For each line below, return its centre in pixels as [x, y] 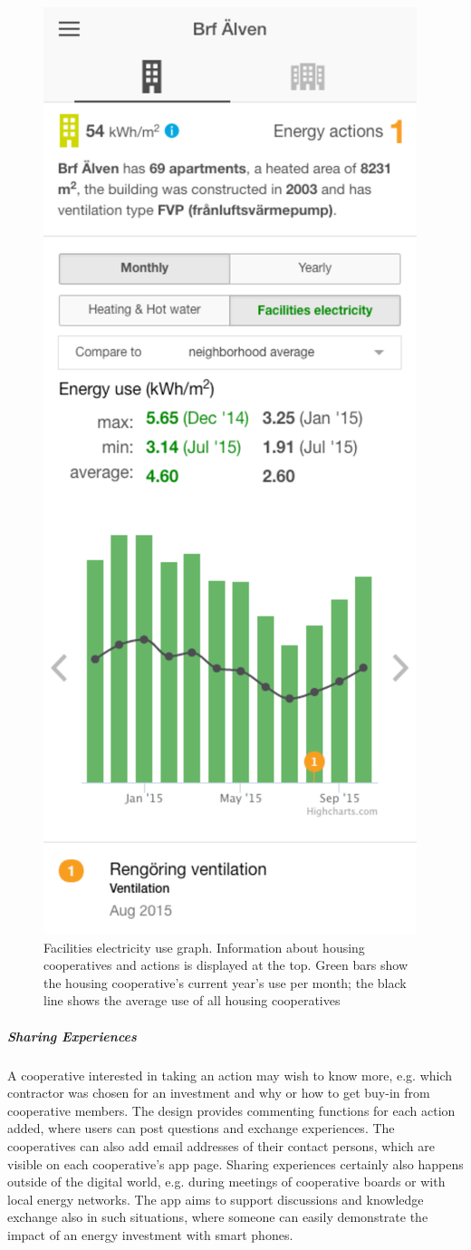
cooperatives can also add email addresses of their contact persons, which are [221, 1145]
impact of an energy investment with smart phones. [150, 1234]
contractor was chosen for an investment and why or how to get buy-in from [219, 1093]
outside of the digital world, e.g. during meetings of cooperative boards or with [226, 1182]
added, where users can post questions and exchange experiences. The [201, 1128]
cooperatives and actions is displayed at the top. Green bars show [226, 965]
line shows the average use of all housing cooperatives [192, 1000]
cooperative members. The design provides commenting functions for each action [231, 1110]
